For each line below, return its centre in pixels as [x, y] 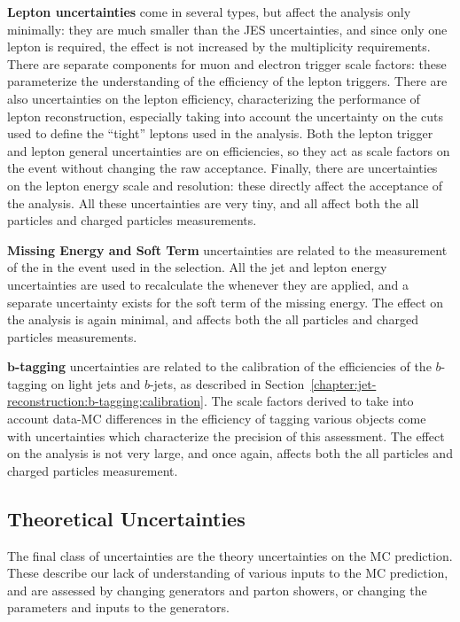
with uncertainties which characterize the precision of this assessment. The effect [226, 435]
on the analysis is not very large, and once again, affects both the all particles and [230, 453]
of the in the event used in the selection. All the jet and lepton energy [197, 267]
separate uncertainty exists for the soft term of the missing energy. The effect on [226, 302]
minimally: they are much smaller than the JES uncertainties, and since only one [227, 29]
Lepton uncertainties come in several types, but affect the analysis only [209, 12]
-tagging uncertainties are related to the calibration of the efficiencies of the [223, 366]
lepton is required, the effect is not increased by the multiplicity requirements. [219, 47]
